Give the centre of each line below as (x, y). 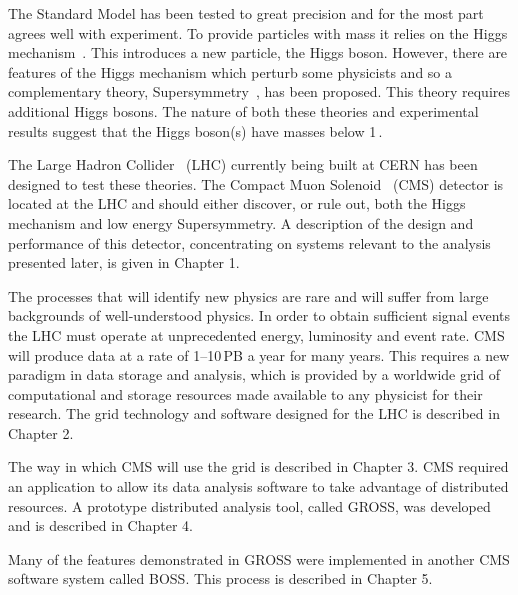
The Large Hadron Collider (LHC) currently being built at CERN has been (243, 164)
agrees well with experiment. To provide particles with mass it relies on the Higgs (258, 32)
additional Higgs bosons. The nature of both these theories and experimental (243, 110)
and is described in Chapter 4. (100, 525)
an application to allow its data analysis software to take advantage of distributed (258, 486)
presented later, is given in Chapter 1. (124, 262)
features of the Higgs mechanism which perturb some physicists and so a (230, 71)
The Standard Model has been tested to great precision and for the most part (246, 13)
